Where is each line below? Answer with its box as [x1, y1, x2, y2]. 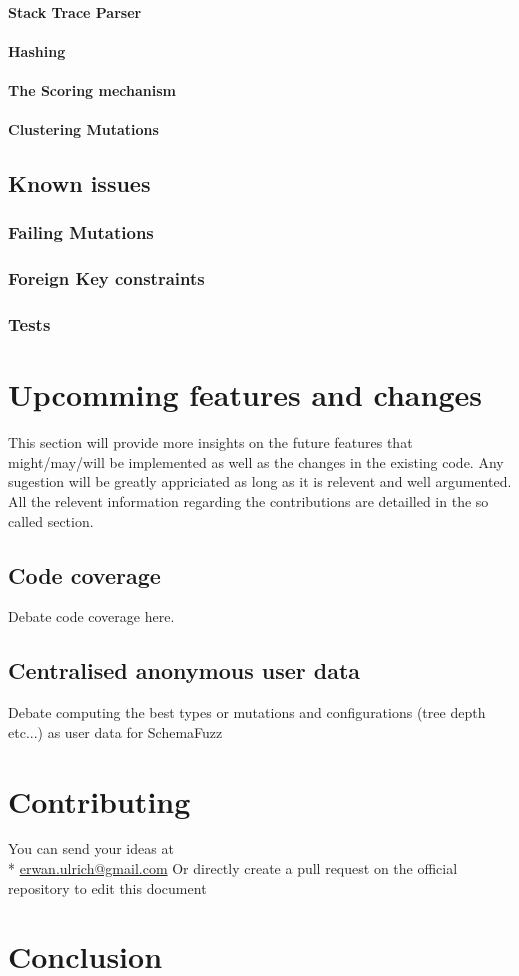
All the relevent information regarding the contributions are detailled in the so [8, 490, 489, 511]
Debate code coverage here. [8, 606, 175, 627]
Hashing [8, 40, 66, 61]
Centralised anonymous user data [8, 655, 361, 686]
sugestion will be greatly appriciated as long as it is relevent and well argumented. [8, 471, 512, 492]
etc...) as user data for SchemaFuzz [8, 721, 223, 742]
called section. [8, 510, 94, 531]
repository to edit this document [8, 877, 207, 898]
